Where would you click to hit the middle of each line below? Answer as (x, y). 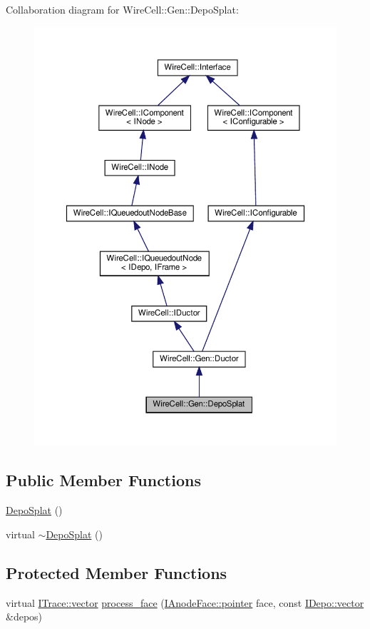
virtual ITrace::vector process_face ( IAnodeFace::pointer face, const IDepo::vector (185, 602)
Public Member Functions (103, 480)
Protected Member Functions (117, 572)
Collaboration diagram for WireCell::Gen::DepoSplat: (122, 9)
